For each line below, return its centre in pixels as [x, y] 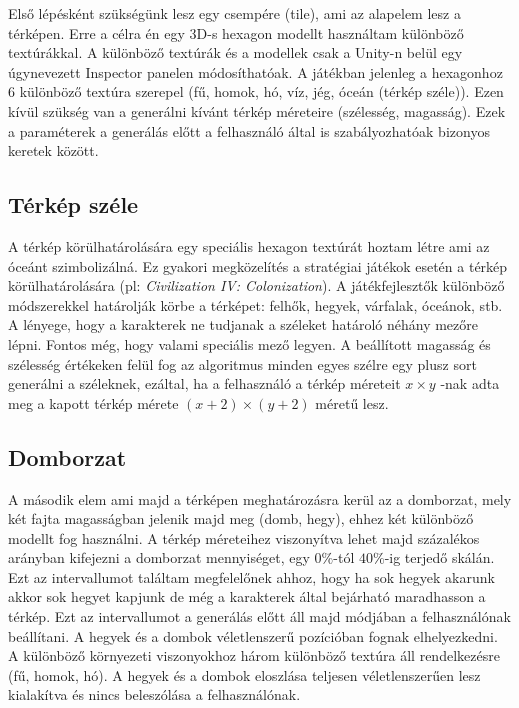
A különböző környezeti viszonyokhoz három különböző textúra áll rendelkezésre [254, 655]
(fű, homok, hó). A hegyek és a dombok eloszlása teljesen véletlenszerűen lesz [244, 674]
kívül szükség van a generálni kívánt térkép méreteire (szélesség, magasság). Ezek [257, 110]
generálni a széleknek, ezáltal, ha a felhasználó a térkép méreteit [204, 383]
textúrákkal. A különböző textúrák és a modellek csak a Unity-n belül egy [235, 52]
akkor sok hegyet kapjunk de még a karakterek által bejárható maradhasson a [247, 596]
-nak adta [470, 383]
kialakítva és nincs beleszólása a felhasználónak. [154, 694]
